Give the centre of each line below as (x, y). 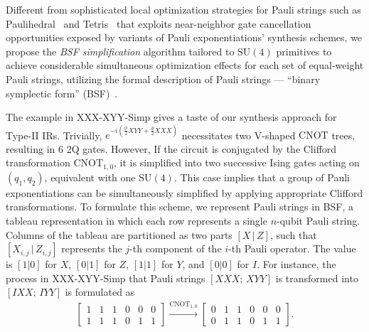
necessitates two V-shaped (239, 135)
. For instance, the (296, 264)
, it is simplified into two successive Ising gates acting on (237, 162)
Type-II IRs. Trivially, (54, 135)
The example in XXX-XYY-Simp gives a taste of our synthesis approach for (171, 117)
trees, (343, 135)
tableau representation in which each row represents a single (137, 221)
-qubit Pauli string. (319, 221)
